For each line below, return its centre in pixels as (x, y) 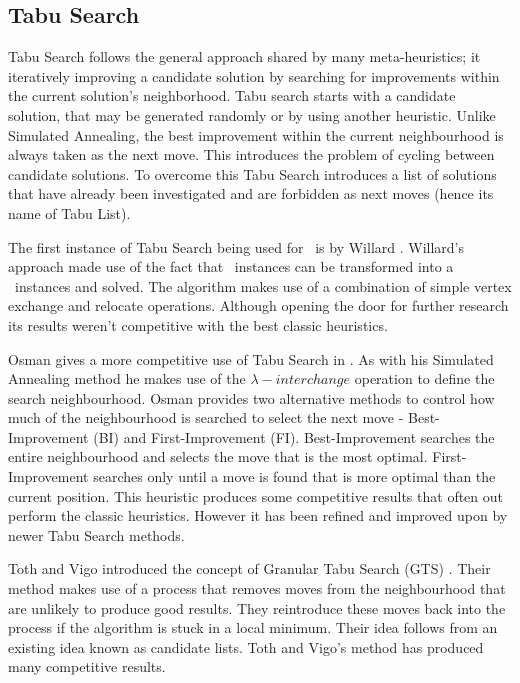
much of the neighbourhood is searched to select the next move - (206, 417)
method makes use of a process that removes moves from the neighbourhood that (257, 588)
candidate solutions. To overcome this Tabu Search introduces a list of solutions (252, 173)
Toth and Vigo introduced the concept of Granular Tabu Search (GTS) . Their (249, 568)
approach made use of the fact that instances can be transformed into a (231, 266)
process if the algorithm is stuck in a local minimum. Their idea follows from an (253, 627)
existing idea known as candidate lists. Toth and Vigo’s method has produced (246, 646)
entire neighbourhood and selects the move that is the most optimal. (218, 456)
